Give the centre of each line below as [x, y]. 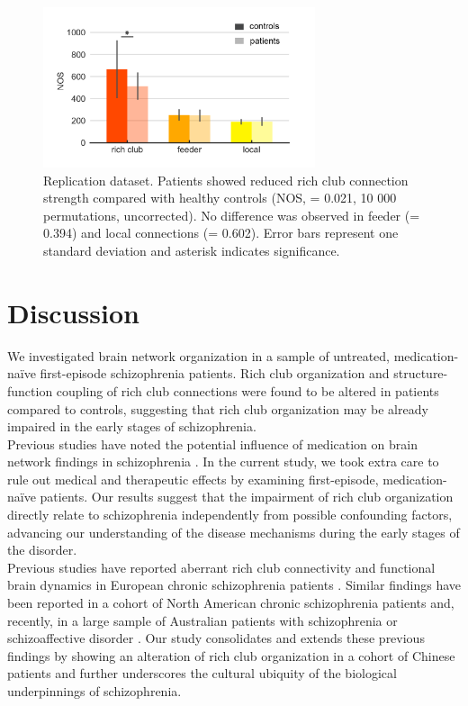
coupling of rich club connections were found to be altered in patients [247, 390]
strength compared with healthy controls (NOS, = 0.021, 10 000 [220, 198]
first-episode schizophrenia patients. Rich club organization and [215, 373]
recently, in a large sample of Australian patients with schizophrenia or [202, 620]
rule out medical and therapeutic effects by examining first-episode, [193, 479]
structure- [421, 373]
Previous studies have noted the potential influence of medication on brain [212, 444]
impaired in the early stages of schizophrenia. [132, 426]
